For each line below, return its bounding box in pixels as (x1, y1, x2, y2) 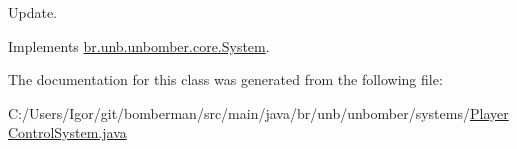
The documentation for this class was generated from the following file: (8, 69, 443, 90)
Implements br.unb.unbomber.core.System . (8, 35, 270, 56)
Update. (8, 2, 58, 22)
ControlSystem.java (8, 122, 127, 143)
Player (469, 102, 509, 123)
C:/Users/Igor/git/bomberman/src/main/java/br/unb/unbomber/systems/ (8, 102, 470, 123)
